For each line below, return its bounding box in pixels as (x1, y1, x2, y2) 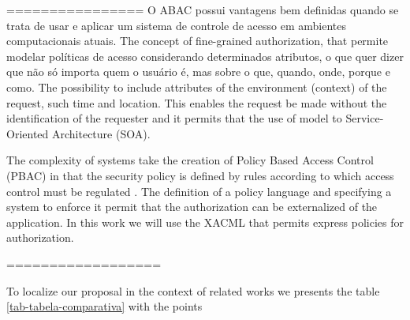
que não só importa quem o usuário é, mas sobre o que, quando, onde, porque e (6, 63, 390, 80)
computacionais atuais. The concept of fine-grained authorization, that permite (6, 32, 389, 49)
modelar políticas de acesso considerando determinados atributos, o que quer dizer (6, 47, 404, 64)
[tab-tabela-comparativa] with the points (6, 298, 203, 314)
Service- (345, 110, 384, 126)
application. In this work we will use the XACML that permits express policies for (6, 213, 404, 230)
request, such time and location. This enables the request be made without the (6, 94, 387, 111)
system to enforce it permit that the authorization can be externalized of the (6, 198, 378, 215)
